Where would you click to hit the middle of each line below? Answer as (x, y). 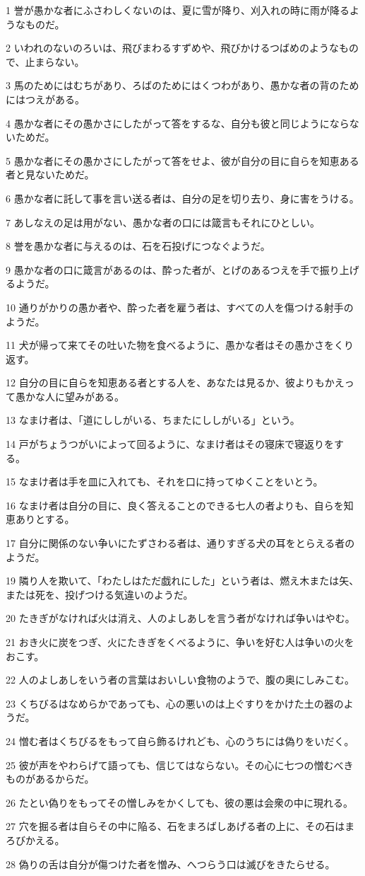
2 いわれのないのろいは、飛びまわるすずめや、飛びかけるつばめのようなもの (182, 48)
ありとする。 (45, 519)
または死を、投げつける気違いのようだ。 (100, 594)
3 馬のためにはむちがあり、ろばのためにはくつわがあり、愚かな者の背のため (182, 85)
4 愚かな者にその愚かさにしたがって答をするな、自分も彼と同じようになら (178, 123)
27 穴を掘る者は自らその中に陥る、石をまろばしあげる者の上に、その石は (175, 826)
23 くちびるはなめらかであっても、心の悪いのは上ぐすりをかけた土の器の (175, 703)
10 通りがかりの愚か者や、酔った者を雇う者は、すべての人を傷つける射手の (180, 307)
